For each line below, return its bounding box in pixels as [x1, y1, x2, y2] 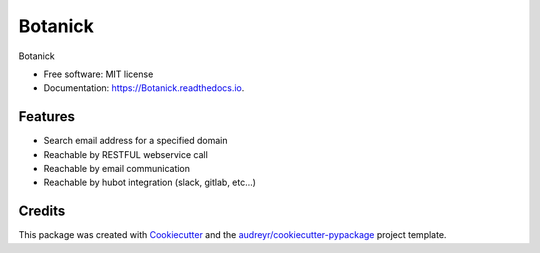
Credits [18, 203, 66, 220]
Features [18, 108, 75, 125]
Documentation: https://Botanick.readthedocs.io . [43, 82, 245, 94]
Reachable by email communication [43, 163, 190, 175]
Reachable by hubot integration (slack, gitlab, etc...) [43, 176, 257, 189]
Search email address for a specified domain [43, 135, 229, 147]
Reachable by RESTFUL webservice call [43, 148, 209, 160]
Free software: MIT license [43, 68, 154, 80]
